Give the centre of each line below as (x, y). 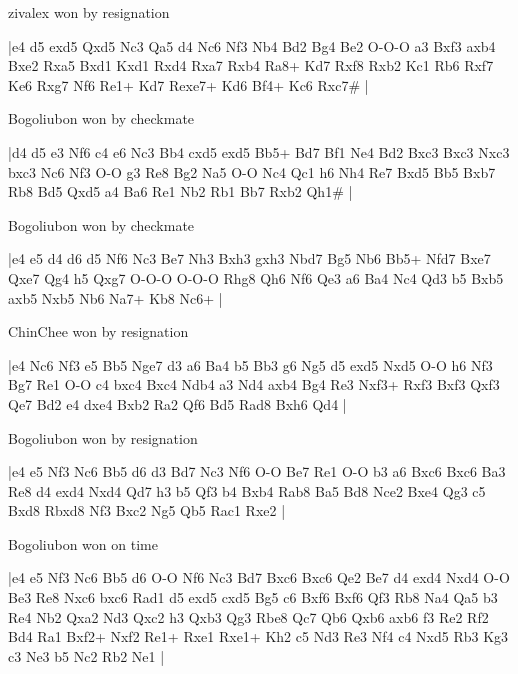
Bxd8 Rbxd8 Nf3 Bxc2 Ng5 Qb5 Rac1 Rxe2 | (147, 510)
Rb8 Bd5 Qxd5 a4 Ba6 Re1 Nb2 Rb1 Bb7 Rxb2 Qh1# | (180, 191)
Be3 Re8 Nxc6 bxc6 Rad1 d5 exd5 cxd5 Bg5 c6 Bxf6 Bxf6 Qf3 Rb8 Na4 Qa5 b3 (253, 597)
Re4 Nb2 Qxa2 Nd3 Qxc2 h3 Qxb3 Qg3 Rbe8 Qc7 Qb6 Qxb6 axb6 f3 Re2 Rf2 (248, 616)
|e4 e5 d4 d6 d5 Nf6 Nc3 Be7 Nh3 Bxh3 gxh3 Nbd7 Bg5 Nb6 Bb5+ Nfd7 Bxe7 (249, 258)
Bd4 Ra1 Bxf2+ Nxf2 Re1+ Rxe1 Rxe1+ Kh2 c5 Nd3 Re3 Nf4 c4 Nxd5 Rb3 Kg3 (258, 636)
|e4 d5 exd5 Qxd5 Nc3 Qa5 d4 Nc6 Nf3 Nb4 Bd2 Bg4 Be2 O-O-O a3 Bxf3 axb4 (252, 45)
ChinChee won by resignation (98, 331)
